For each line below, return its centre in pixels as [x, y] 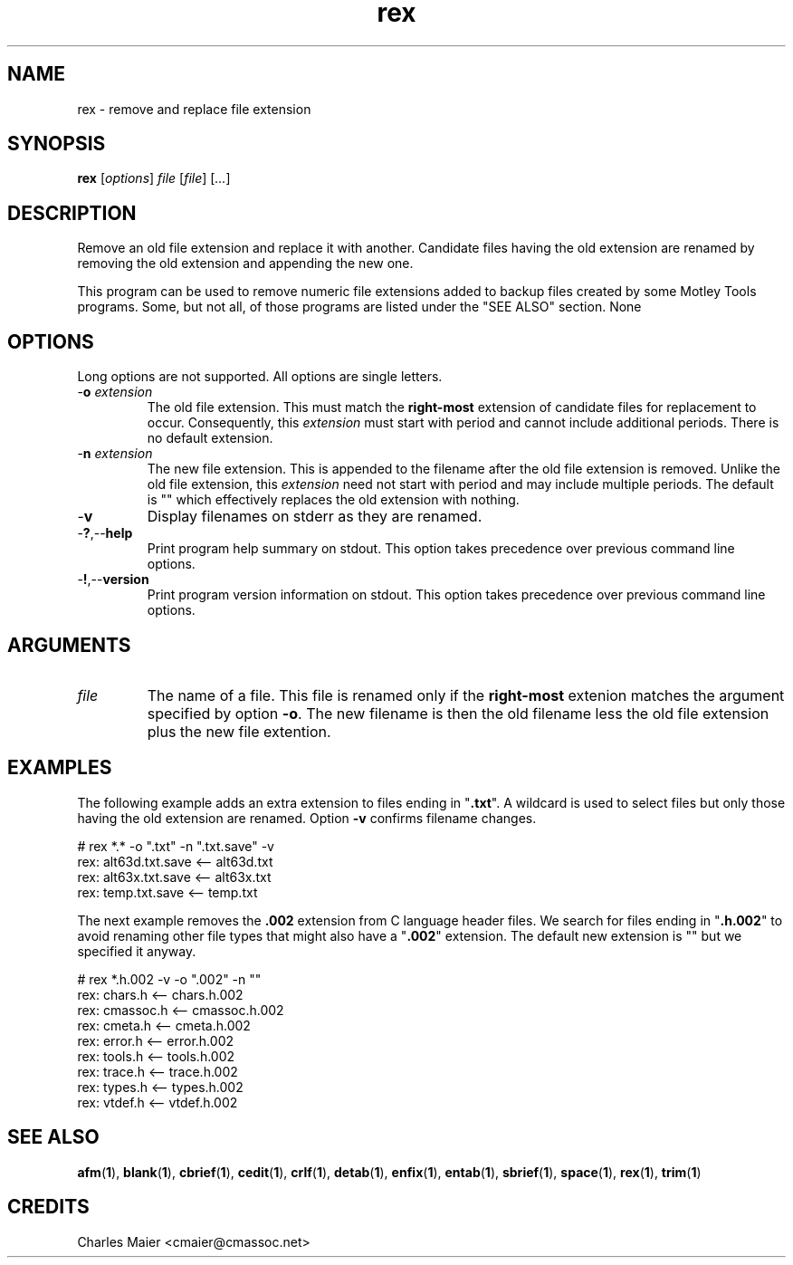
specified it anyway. [137, 951]
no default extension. [210, 438]
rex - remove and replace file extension [194, 109]
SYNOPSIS [57, 144]
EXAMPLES [60, 768]
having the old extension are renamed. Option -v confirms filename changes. [307, 818]
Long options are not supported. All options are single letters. [260, 377]
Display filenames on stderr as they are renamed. [315, 517]
